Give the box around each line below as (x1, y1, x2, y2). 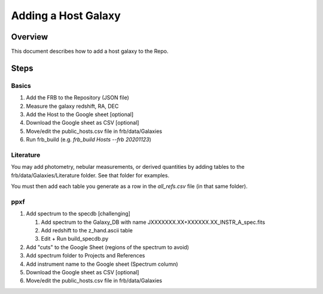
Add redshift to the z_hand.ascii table (41, 227, 133, 234)
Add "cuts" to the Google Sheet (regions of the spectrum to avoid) (26, 243, 190, 251)
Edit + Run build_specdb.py (41, 235, 109, 243)
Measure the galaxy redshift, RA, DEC (26, 102, 119, 110)
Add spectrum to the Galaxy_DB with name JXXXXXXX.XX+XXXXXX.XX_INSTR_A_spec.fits (41, 219, 266, 226)
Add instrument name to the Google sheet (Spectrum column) (26, 260, 179, 268)
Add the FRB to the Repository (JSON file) (26, 94, 129, 101)
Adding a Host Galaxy (11, 9, 121, 22)
